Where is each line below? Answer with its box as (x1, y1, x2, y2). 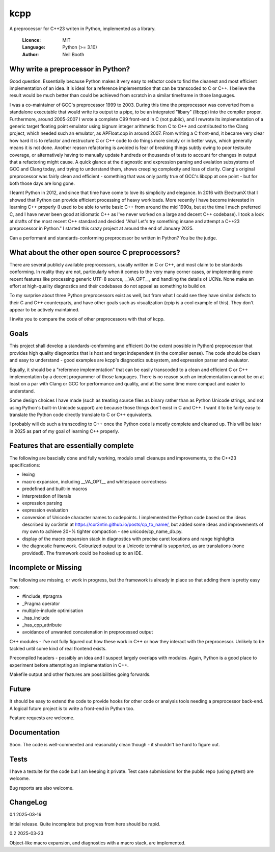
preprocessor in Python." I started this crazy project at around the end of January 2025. (9, 225, 194, 232)
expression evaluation (22, 507, 68, 513)
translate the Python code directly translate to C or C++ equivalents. (9, 411, 153, 418)
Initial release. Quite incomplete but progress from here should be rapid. (9, 821, 160, 827)
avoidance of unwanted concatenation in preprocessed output (22, 629, 153, 635)
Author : (22, 51, 39, 57)
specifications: (9, 462, 41, 468)
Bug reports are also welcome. (9, 785, 74, 791)
